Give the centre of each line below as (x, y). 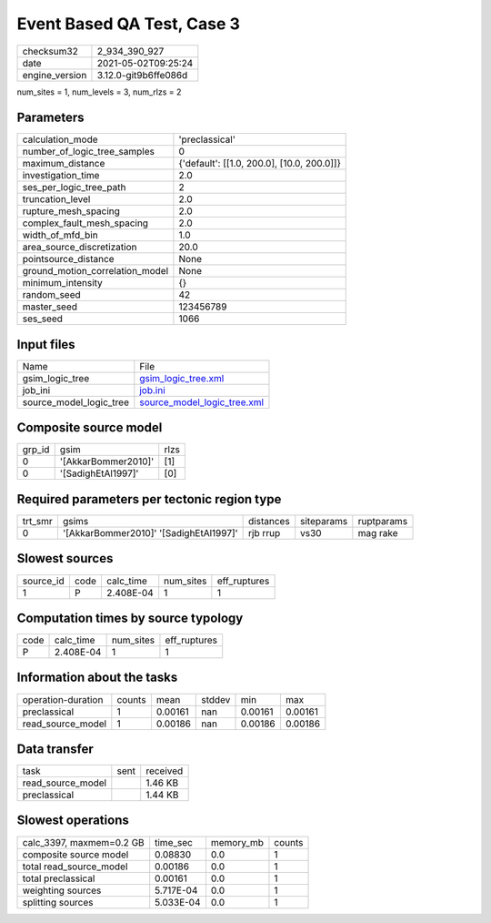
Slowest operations (73, 821)
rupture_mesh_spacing (71, 211)
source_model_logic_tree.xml (201, 402)
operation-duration (63, 699)
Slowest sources (65, 558)
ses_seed (43, 319)
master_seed (50, 307)
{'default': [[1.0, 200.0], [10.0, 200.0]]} (260, 164)
